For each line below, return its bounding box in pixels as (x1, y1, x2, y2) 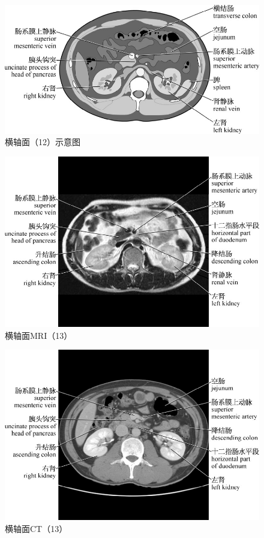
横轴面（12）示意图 (5, 136, 80, 148)
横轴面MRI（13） (5, 329, 73, 341)
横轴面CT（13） (5, 522, 68, 534)
